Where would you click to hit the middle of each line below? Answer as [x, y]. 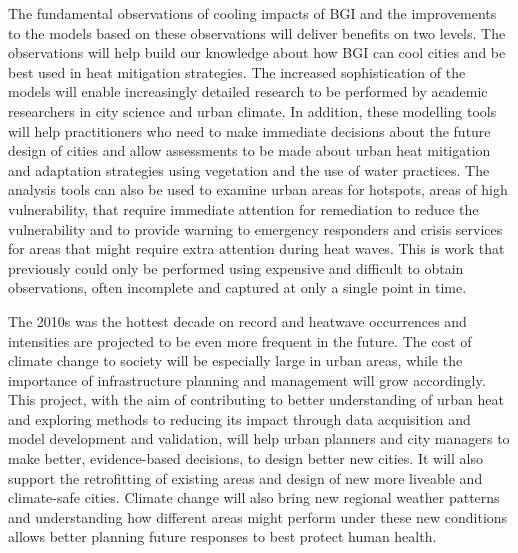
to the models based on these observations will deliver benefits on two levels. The [257, 32]
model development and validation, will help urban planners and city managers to [259, 438]
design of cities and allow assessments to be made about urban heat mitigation [249, 150]
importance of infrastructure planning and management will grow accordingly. [247, 379]
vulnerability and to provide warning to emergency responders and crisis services [255, 228]
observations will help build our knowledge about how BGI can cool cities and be [257, 52]
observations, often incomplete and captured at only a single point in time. [237, 287]
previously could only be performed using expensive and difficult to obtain [236, 267]
